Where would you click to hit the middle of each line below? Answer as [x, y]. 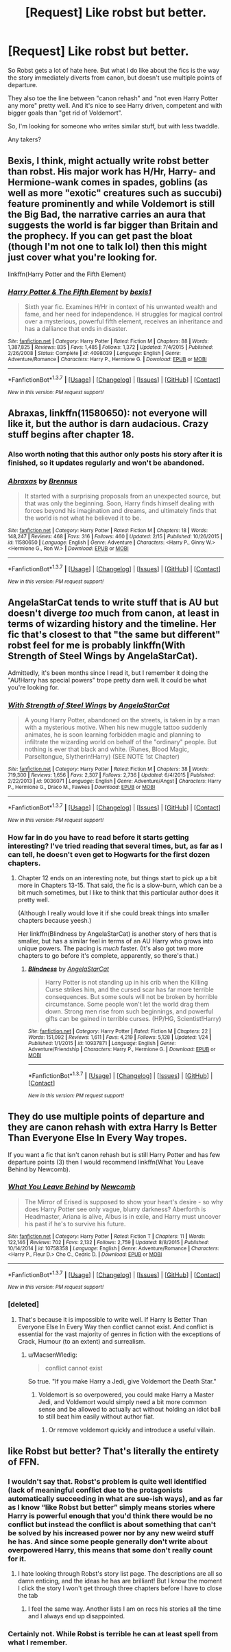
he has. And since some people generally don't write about [108, 1541]
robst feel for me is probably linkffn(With [97, 646]
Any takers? [25, 139]
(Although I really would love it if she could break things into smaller [113, 913]
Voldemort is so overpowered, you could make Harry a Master [126, 1395]
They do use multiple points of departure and [106, 1117]
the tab [28, 1596]
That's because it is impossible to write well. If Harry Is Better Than [112, 1319]
